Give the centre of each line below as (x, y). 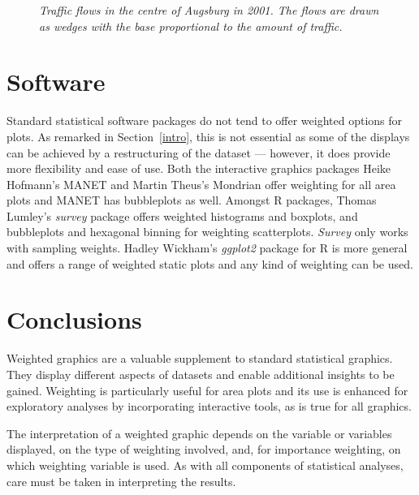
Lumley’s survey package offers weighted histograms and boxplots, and (182, 215)
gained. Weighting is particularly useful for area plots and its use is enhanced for (207, 390)
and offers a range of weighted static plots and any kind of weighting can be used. (210, 263)
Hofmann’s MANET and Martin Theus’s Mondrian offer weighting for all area (201, 184)
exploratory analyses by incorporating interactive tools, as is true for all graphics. (209, 406)
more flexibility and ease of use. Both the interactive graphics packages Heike (199, 168)
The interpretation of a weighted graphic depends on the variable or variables (199, 433)
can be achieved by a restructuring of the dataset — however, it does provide (199, 152)
